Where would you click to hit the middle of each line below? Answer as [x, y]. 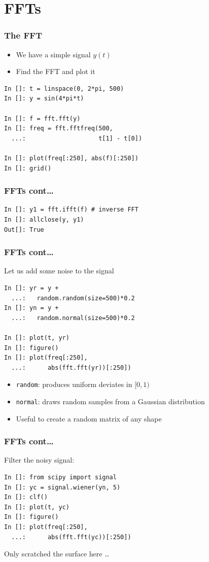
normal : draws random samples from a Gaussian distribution [110, 401]
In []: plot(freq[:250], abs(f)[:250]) [71, 158]
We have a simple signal [53, 54]
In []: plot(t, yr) [37, 338]
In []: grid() [28, 168]
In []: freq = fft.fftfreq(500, [59, 129]
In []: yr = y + [31, 288]
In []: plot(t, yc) [37, 507]
